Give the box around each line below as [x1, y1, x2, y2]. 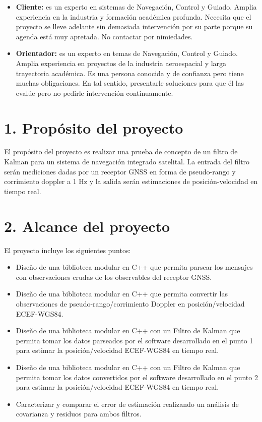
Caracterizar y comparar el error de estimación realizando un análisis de [16, 398, 239, 409]
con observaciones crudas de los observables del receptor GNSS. [16, 271, 212, 282]
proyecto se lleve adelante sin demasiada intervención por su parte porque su [16, 21, 253, 32]
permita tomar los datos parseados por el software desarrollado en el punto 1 [16, 335, 253, 345]
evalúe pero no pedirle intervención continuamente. [16, 87, 173, 98]
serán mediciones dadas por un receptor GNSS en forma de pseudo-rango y [4, 166, 236, 176]
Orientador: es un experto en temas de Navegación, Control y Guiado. [16, 48, 238, 58]
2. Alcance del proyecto [4, 215, 170, 236]
